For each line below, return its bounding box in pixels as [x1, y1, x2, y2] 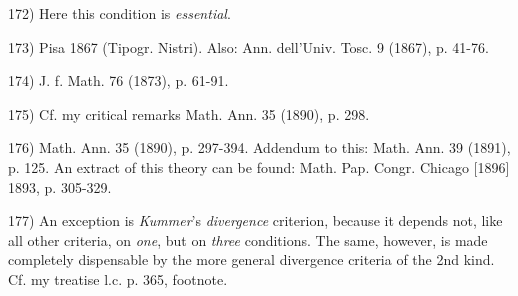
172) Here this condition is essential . [8, 3, 231, 23]
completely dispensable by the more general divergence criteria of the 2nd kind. [8, 249, 495, 270]
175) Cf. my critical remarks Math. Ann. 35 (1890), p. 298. [8, 103, 370, 124]
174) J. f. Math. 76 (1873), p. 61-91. [8, 70, 229, 91]
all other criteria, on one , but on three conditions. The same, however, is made [8, 229, 488, 250]
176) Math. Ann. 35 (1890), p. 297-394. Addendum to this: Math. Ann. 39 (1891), [8, 137, 511, 158]
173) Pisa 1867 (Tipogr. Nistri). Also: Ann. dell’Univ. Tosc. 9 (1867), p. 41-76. [8, 36, 489, 57]
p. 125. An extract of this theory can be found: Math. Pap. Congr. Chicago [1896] [8, 156, 510, 177]
